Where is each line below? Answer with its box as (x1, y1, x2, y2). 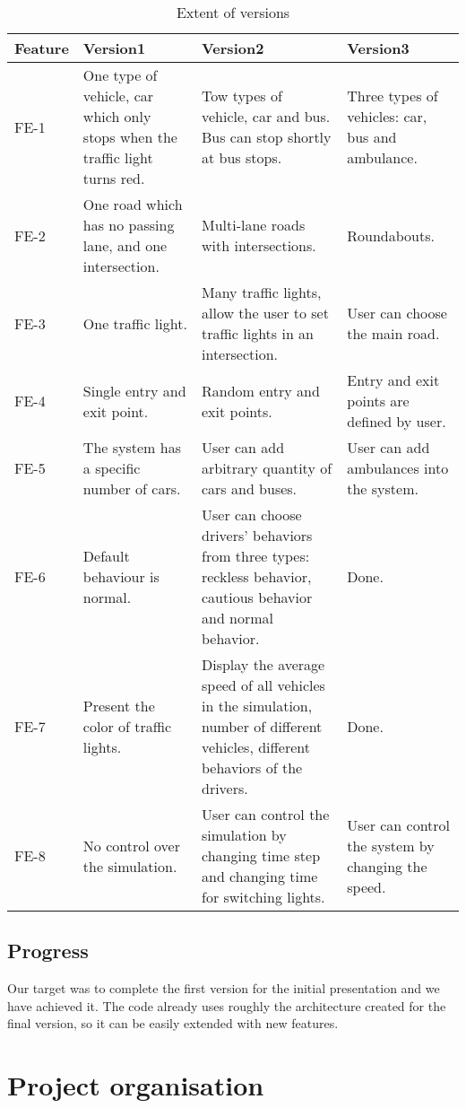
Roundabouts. (347, 224, 435, 246)
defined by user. (347, 411, 446, 432)
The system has (82, 437, 181, 458)
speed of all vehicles (201, 675, 325, 695)
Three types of (347, 85, 438, 106)
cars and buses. (201, 478, 298, 499)
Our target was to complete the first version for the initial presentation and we (7, 979, 440, 998)
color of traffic (82, 716, 172, 737)
